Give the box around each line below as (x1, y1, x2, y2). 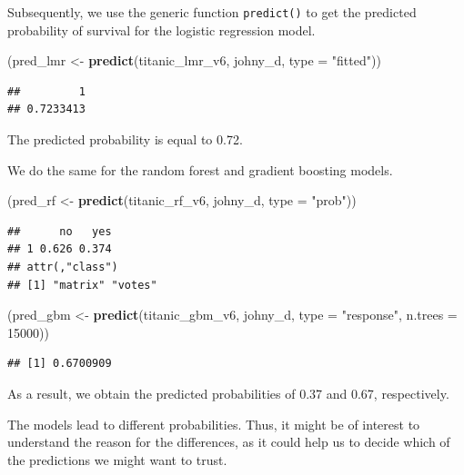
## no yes (7, 224, 112, 238)
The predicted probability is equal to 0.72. (7, 130, 243, 149)
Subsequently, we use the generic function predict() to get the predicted (7, 3, 417, 21)
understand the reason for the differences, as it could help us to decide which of (7, 432, 450, 451)
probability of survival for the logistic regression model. (7, 20, 316, 39)
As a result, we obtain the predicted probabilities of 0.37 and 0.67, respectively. (7, 383, 449, 402)
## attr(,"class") (7, 261, 118, 273)
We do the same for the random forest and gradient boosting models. (7, 160, 393, 179)
